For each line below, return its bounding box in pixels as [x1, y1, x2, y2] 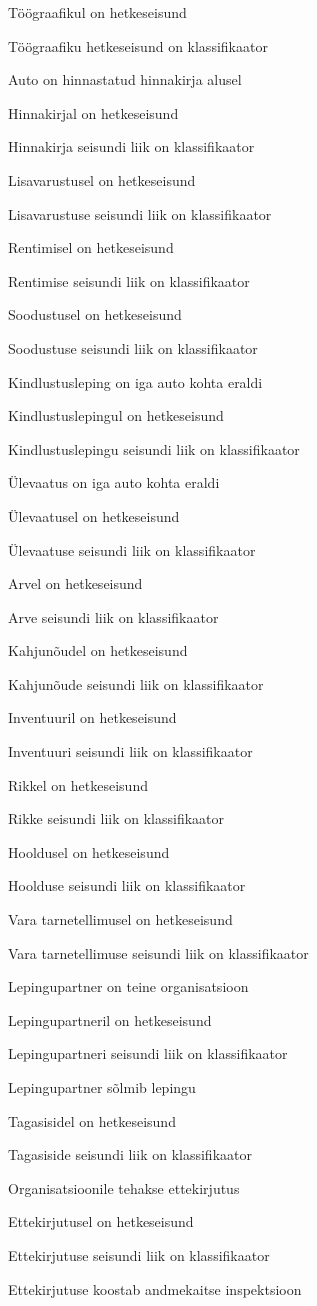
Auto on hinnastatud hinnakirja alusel [8, 69, 242, 90]
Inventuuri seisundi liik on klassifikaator [8, 741, 253, 762]
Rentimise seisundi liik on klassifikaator [8, 270, 250, 291]
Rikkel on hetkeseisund [8, 774, 148, 795]
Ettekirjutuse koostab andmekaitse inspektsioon [8, 1278, 302, 1299]
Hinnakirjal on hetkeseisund [8, 102, 179, 123]
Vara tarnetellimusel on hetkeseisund [8, 909, 233, 930]
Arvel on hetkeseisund [8, 573, 143, 594]
